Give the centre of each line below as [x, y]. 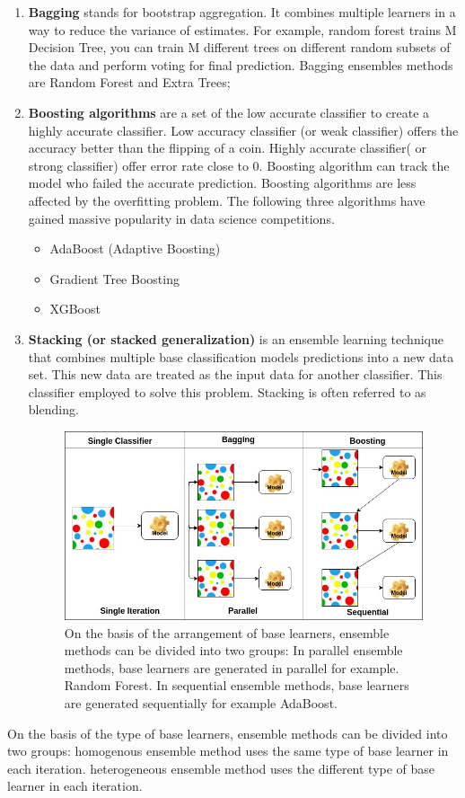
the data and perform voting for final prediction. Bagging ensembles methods [241, 64]
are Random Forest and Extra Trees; [129, 82]
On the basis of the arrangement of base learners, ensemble [227, 632]
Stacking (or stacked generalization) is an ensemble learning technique [236, 338]
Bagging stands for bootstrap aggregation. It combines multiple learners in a [242, 12]
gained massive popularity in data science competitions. [181, 218]
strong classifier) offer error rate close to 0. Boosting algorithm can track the [239, 165]
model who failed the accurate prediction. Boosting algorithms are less [222, 183]
